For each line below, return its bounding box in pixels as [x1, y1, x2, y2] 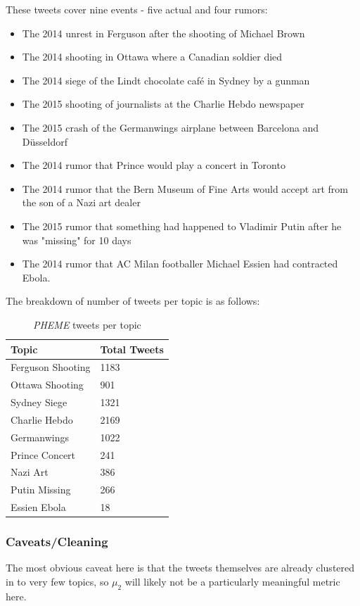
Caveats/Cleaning [6, 533, 108, 550]
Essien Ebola [11, 500, 66, 515]
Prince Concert [11, 447, 76, 462]
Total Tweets [100, 341, 164, 356]
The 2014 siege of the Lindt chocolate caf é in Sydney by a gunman [22, 72, 310, 87]
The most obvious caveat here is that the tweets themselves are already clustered [6, 560, 355, 575]
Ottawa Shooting [11, 377, 84, 392]
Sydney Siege [11, 395, 67, 410]
